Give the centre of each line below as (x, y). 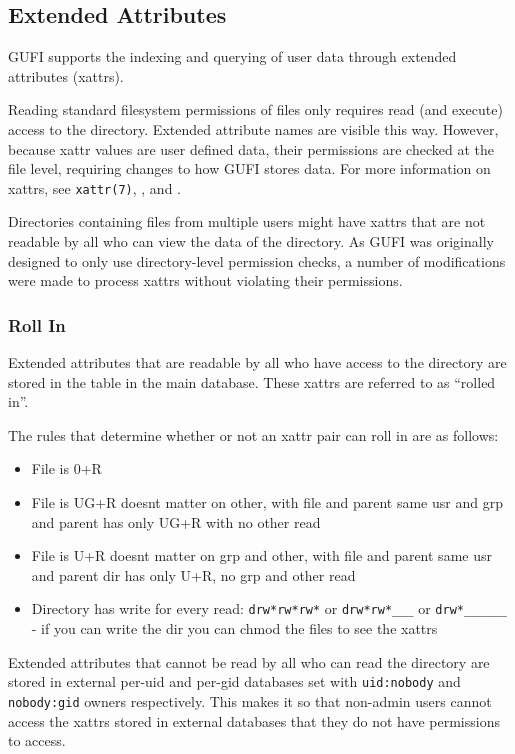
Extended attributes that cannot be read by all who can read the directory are (249, 661)
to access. (37, 740)
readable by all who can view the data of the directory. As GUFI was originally (251, 241)
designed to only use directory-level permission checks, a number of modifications (257, 260)
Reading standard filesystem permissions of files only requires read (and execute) (255, 109)
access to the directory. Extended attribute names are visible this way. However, (253, 128)
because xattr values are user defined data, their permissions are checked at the (251, 148)
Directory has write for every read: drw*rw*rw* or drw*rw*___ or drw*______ (269, 608)
